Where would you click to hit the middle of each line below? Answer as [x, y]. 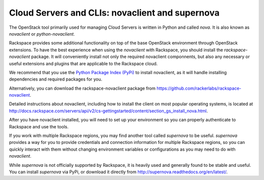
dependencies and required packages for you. [56, 79]
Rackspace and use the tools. [39, 126]
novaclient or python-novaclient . [42, 34]
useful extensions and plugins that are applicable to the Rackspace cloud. [83, 63]
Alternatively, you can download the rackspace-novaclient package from [82, 88]
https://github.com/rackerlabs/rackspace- [199, 88]
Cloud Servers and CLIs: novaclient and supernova [114, 13]
